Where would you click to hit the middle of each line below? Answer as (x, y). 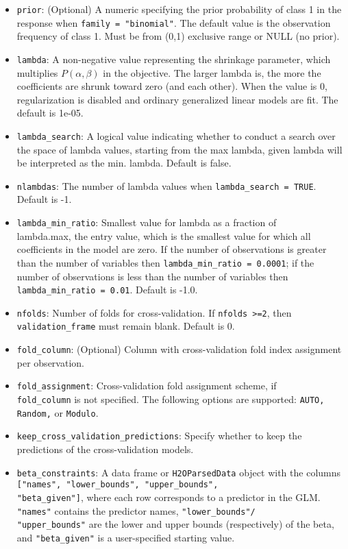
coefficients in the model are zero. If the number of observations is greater (172, 249)
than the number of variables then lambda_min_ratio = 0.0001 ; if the (165, 262)
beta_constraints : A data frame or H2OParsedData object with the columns (179, 472)
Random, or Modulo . (58, 412)
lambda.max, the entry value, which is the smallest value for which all (164, 235)
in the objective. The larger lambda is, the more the (212, 72)
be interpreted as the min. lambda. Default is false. (124, 163)
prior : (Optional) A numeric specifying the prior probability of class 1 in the (179, 9)
